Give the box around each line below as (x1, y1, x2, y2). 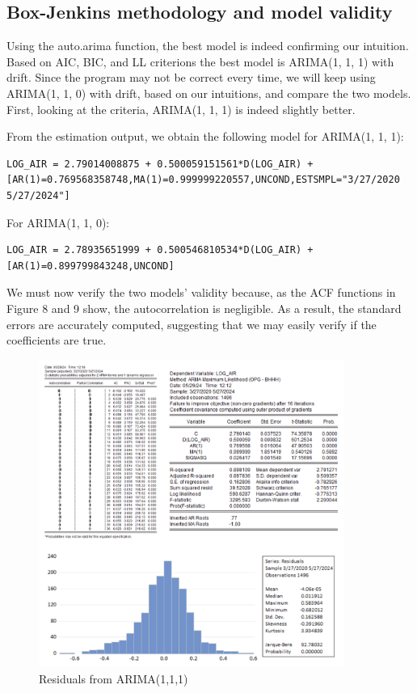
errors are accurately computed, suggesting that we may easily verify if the (6, 315, 377, 332)
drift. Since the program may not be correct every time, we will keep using (6, 69, 376, 86)
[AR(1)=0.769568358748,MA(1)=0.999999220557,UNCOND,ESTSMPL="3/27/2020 (6, 174, 400, 186)
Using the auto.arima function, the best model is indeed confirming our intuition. (6, 37, 409, 54)
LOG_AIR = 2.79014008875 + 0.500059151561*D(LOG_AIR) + (6, 158, 314, 170)
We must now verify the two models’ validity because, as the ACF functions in (6, 284, 396, 301)
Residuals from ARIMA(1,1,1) (39, 670, 188, 687)
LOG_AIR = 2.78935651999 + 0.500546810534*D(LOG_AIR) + (6, 244, 314, 256)
